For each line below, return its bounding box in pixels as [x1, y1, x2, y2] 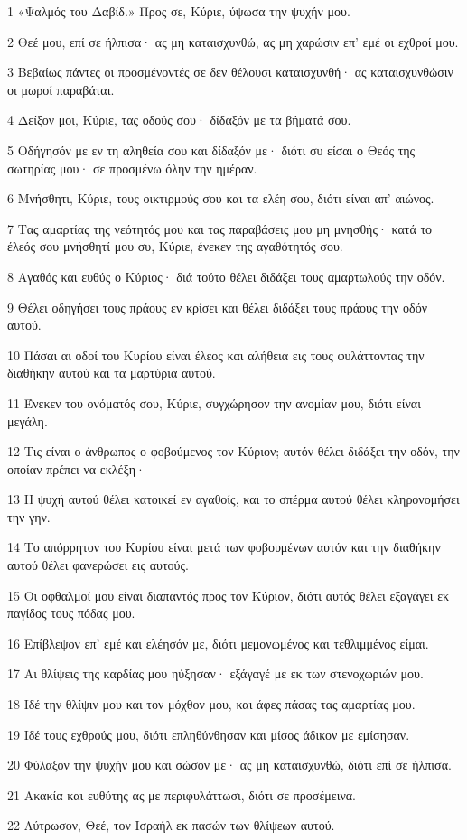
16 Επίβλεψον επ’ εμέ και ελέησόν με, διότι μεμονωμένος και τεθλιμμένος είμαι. [7, 633, 429, 652]
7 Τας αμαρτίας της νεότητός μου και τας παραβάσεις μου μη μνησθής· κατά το [7, 219, 433, 238]
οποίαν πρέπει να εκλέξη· [7, 459, 145, 478]
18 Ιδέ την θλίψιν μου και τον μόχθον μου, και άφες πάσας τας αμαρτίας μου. [7, 695, 416, 714]
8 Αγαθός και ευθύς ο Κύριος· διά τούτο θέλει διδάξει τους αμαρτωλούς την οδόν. [7, 266, 445, 285]
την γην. [7, 507, 51, 526]
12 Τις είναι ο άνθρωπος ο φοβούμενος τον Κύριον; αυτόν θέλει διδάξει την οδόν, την [7, 442, 460, 461]
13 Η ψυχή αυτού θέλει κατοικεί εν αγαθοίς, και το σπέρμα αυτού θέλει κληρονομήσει [7, 490, 460, 509]
